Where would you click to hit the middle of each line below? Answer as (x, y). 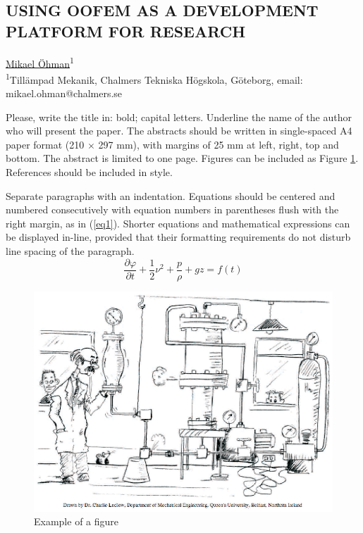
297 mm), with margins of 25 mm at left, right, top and (219, 144)
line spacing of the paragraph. (70, 251)
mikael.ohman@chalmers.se (64, 93)
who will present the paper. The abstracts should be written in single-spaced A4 (179, 131)
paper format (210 (45, 144)
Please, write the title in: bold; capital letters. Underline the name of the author (179, 117)
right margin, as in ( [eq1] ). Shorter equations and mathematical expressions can (178, 223)
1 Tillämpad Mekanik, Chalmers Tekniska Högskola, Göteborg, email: (154, 78)
